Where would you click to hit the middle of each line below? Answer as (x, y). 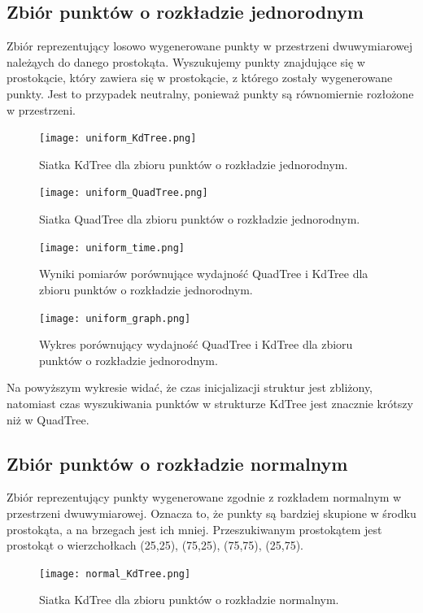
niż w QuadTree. (48, 419)
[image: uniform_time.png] (112, 248)
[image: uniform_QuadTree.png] (124, 193)
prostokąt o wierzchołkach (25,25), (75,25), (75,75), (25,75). (155, 545)
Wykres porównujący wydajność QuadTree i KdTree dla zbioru (196, 344)
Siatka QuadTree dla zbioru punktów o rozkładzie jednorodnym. (200, 219)
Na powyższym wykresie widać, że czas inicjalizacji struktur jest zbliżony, (190, 387)
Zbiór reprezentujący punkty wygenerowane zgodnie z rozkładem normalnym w (204, 497)
